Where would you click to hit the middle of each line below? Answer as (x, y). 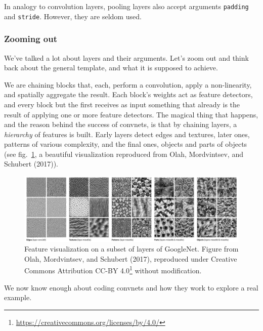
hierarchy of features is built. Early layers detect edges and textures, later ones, (127, 134)
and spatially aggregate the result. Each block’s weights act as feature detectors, (128, 94)
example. (18, 297)
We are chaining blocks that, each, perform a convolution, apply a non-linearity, (128, 84)
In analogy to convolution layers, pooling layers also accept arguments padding (126, 6)
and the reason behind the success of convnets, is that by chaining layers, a (121, 124)
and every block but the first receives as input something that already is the (122, 104)
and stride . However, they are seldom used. (73, 16)
